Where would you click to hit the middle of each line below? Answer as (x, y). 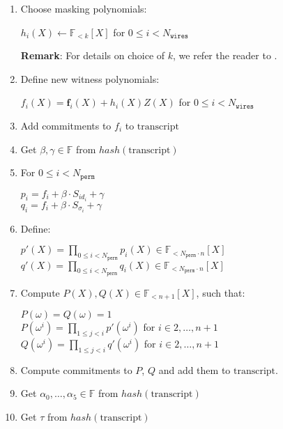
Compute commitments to (76, 369)
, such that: (221, 292)
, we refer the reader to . (225, 55)
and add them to (194, 369)
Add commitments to (66, 125)
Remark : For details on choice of (93, 55)
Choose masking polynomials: (84, 8)
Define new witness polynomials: (90, 78)
